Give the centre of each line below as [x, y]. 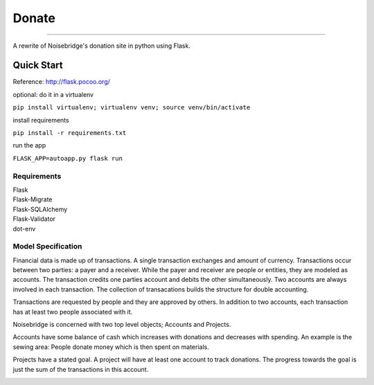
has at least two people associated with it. [73, 312]
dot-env [24, 229]
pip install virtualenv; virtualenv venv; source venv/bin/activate [132, 108]
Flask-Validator [34, 219]
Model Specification [47, 247]
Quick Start [38, 65]
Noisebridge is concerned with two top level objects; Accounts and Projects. [122, 324]
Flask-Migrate [33, 199]
